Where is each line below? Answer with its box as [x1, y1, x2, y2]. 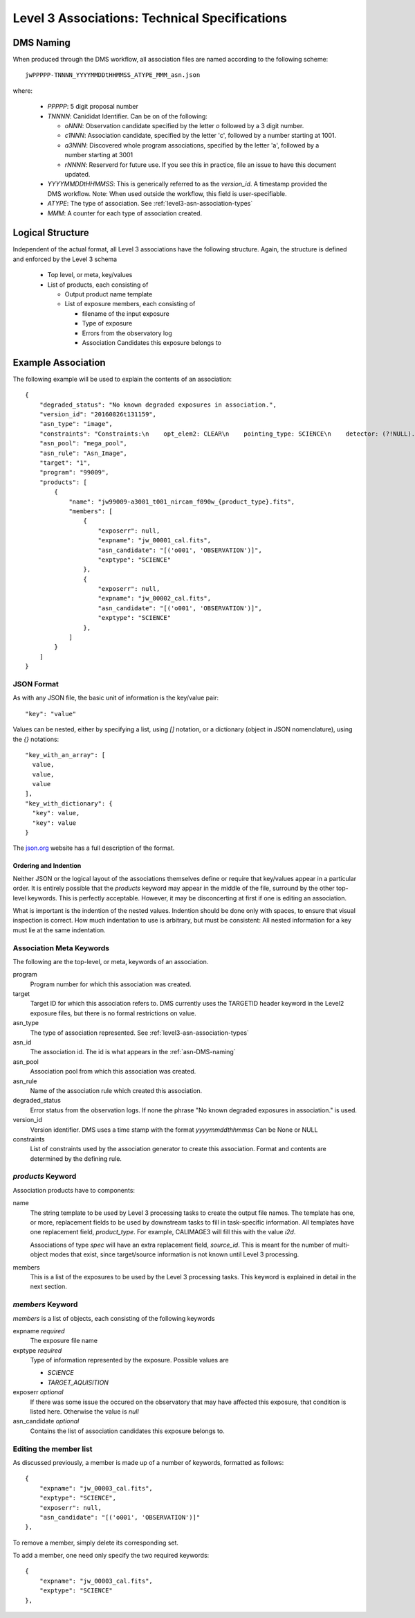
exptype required [12, 1346, 62, 1354]
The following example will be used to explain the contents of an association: [12, 375, 232, 383]
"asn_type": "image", [39, 420, 113, 428]
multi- [333, 1241, 350, 1249]
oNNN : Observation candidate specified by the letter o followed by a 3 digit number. [64, 122, 304, 130]
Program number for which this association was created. [30, 980, 192, 988]
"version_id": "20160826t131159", [39, 411, 157, 418]
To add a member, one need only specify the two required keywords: [12, 1552, 210, 1560]
